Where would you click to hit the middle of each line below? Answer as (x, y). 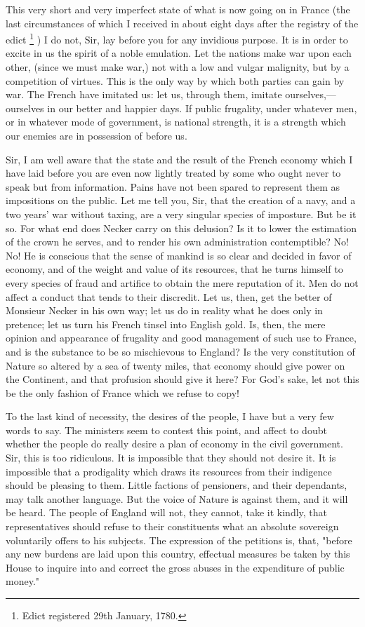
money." (23, 581)
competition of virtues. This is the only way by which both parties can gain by (175, 80)
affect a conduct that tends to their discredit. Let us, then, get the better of (169, 296)
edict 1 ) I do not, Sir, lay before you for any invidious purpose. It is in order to (177, 38)
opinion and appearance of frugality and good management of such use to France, (181, 338)
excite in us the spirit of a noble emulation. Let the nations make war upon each (179, 53)
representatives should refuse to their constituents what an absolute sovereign (172, 526)
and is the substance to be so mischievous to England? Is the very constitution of (180, 351)
